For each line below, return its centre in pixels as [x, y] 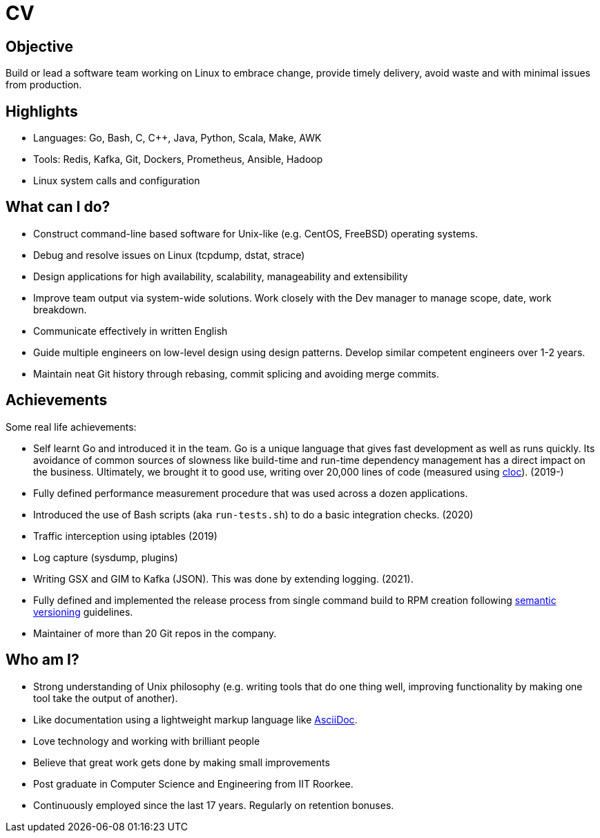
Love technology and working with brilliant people [147, 741]
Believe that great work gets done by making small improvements [182, 762]
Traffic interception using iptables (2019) [125, 536]
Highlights [42, 111]
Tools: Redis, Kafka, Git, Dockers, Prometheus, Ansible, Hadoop [178, 159]
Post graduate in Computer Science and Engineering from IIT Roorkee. [193, 783]
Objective [40, 46]
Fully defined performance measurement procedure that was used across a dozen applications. [251, 493]
